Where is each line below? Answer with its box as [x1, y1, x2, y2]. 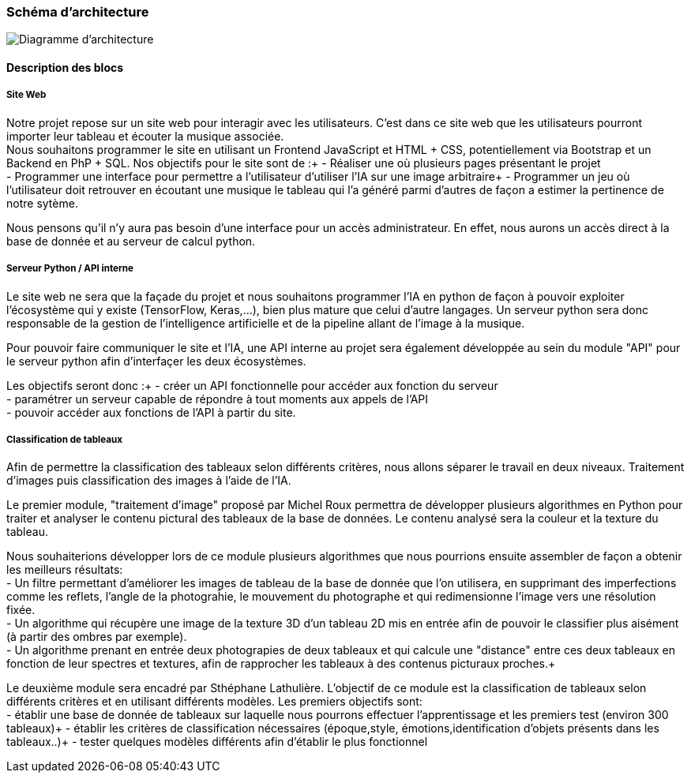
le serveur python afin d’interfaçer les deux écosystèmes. [6, 354, 306, 368]
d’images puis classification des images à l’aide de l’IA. [6, 474, 291, 488]
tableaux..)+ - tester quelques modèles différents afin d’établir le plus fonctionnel [6, 735, 428, 749]
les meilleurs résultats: [6, 563, 123, 577]
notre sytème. [6, 196, 78, 210]
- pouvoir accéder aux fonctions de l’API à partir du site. [6, 405, 296, 419]
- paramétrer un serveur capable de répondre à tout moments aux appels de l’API [6, 391, 429, 406]
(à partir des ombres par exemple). [6, 630, 187, 644]
